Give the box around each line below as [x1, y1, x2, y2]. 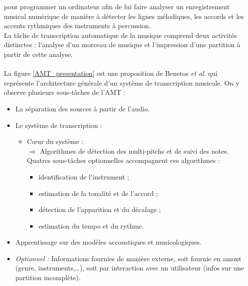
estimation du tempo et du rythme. [38, 220, 144, 231]
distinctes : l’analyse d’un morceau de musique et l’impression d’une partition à [4, 39, 241, 50]
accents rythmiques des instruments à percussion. [4, 20, 151, 31]
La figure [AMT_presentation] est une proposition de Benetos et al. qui [4, 68, 218, 78]
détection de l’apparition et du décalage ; [38, 204, 161, 214]
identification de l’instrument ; [38, 171, 129, 181]
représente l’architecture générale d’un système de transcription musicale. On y [4, 77, 240, 88]
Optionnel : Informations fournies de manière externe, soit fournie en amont [15, 253, 242, 263]
